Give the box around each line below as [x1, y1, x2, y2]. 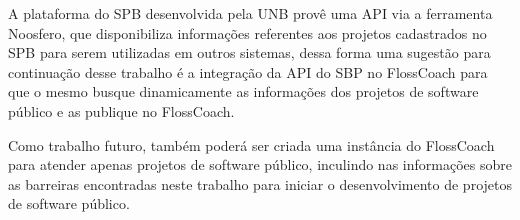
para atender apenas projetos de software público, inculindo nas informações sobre [8, 154, 512, 175]
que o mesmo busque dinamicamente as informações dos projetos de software [8, 81, 479, 102]
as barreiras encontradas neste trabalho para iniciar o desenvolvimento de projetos [8, 173, 512, 194]
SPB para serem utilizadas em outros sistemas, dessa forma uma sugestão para [8, 42, 491, 63]
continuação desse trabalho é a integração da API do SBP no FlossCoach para [8, 61, 488, 82]
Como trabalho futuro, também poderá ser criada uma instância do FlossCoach [8, 134, 495, 155]
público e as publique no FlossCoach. [8, 100, 235, 121]
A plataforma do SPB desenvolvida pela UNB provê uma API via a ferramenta [8, 3, 493, 23]
